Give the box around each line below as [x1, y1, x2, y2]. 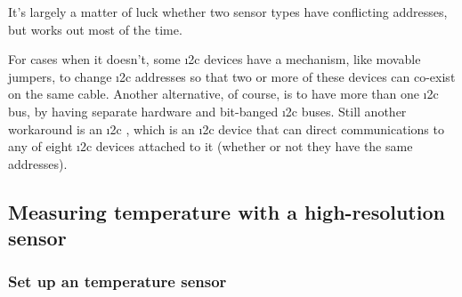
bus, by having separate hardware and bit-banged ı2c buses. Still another [8, 101, 407, 120]
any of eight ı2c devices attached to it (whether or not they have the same [8, 137, 413, 156]
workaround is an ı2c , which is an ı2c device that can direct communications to [8, 119, 444, 138]
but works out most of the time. [8, 20, 182, 38]
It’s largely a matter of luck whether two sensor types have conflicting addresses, [8, 3, 448, 20]
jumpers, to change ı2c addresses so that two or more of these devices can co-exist [8, 67, 456, 85]
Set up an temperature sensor [8, 270, 227, 293]
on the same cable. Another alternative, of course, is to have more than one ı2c [8, 84, 439, 103]
